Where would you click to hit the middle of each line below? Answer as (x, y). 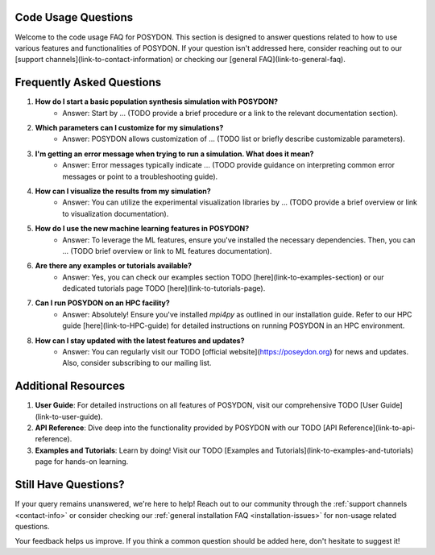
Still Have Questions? (70, 485)
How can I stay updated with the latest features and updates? (140, 340)
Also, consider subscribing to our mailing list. (137, 363)
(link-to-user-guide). (69, 416)
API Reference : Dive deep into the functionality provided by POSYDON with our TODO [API (186, 428)
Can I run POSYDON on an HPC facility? (103, 303)
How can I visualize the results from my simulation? (123, 191)
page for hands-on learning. (82, 462)
